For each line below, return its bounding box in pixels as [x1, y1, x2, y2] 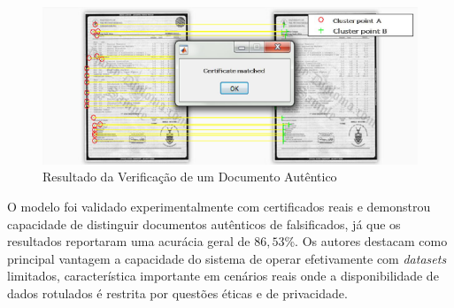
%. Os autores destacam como [284, 232, 448, 250]
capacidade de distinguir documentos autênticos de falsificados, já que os [7, 214, 401, 233]
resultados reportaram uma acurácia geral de [7, 232, 250, 250]
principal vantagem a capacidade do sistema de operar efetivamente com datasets [7, 249, 447, 267]
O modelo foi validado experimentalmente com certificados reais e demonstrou [7, 197, 431, 215]
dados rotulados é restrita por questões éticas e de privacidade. [7, 283, 348, 302]
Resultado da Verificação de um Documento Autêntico [42, 167, 337, 186]
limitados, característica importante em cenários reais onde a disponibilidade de [7, 266, 439, 285]
